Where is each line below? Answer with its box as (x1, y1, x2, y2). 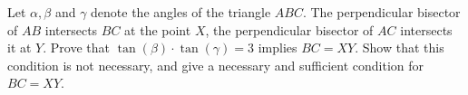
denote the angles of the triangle (91, 3, 271, 21)
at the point (124, 20, 191, 39)
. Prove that (43, 38, 110, 57)
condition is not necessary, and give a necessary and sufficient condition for (7, 55, 424, 74)
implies (258, 38, 297, 57)
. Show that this (355, 38, 444, 57)
